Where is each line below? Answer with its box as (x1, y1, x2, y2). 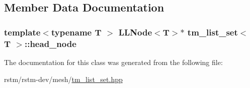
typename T (51, 25, 102, 38)
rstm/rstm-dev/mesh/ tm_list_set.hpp (4, 73, 123, 84)
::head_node (24, 37, 76, 49)
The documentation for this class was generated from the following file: (4, 56, 223, 67)
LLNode (118, 25, 152, 38)
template (4, 25, 41, 38)
